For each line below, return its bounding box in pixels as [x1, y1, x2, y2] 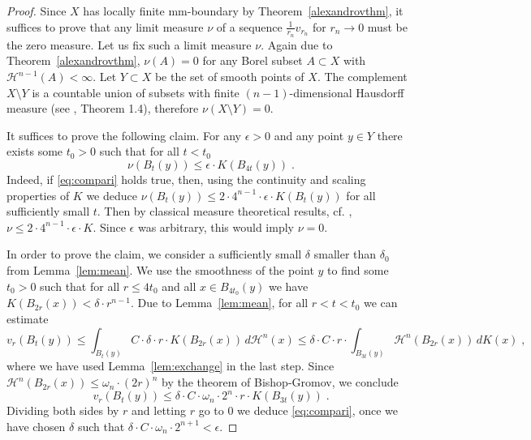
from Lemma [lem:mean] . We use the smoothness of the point [6, 261, 314, 278]
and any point [274, 126, 344, 143]
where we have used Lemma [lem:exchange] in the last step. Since [6, 357, 335, 374]
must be [367, 18, 408, 35]
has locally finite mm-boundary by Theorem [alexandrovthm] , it [83, 2, 404, 19]
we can [363, 294, 398, 311]
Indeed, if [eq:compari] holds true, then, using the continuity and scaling [6, 170, 366, 187]
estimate [6, 310, 49, 327]
